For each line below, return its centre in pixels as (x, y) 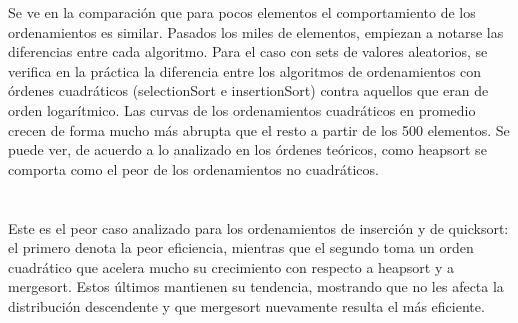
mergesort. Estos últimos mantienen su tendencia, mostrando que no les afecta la (256, 286)
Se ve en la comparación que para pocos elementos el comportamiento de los (242, 12)
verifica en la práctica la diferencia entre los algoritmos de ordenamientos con (244, 70)
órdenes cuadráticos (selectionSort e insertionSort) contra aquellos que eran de (248, 90)
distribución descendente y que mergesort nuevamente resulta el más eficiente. (246, 305)
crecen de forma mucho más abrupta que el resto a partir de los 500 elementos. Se (259, 129)
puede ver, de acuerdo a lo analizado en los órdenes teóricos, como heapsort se (247, 149)
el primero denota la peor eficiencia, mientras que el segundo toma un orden (241, 247)
